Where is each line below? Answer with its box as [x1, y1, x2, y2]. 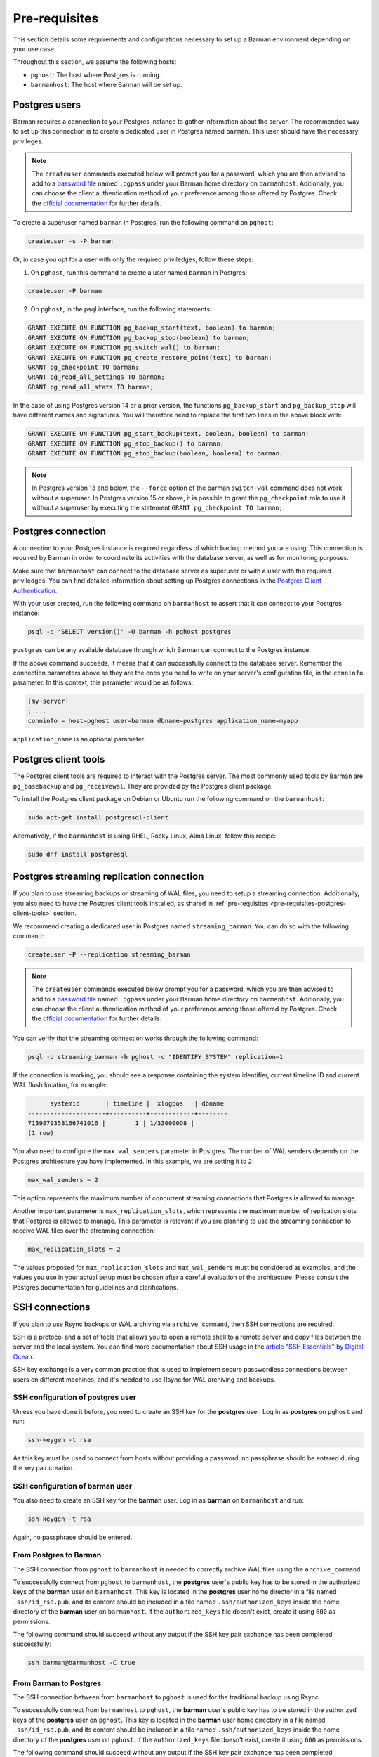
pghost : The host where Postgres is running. [30, 70, 161, 79]
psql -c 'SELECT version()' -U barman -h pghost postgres [27, 628, 232, 636]
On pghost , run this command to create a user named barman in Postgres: [30, 268, 248, 277]
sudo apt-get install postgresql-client [27, 813, 168, 822]
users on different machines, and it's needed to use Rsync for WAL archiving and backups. [13, 1375, 276, 1384]
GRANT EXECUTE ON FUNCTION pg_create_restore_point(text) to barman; [27, 354, 272, 361]
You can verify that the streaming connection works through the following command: [13, 1034, 259, 1042]
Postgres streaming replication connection [13, 871, 204, 883]
